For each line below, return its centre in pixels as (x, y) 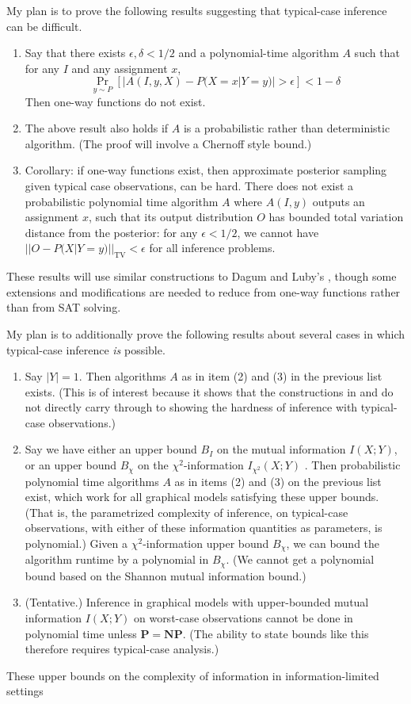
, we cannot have (278, 232)
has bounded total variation (336, 217)
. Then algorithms (122, 376)
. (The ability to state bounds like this (276, 633)
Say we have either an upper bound (111, 449)
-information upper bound (206, 543)
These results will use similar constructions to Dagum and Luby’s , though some (202, 276)
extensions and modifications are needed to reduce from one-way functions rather (204, 291)
